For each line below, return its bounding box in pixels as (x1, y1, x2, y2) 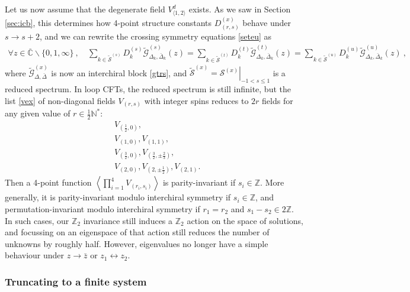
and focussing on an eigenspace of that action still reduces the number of (5, 226, 270, 238)
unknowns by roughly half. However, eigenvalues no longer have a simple (5, 237, 268, 249)
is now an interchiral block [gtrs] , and (51, 66, 187, 79)
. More (260, 176, 284, 189)
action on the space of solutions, (187, 214, 304, 226)
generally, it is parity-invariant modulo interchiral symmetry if (5, 191, 231, 203)
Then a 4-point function (5, 176, 92, 189)
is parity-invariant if (162, 176, 236, 189)
